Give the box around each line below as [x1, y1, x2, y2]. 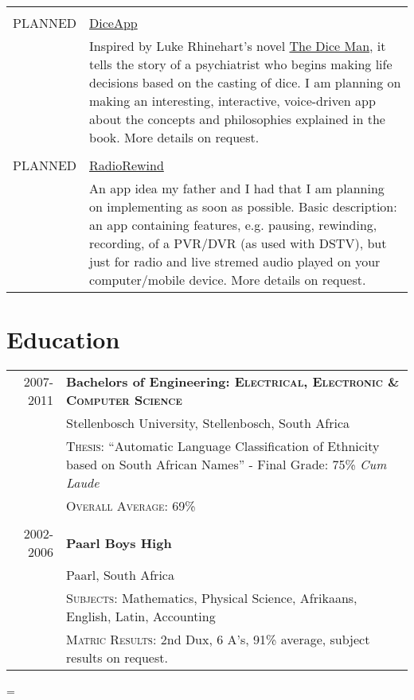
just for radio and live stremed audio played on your [89, 252, 381, 270]
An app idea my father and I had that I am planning [89, 179, 385, 197]
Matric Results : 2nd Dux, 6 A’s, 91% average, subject [66, 630, 370, 649]
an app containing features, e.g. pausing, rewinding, [89, 216, 377, 234]
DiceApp [89, 14, 138, 32]
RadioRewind [89, 156, 164, 174]
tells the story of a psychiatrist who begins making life [89, 55, 393, 73]
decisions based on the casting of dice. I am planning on [89, 73, 401, 91]
